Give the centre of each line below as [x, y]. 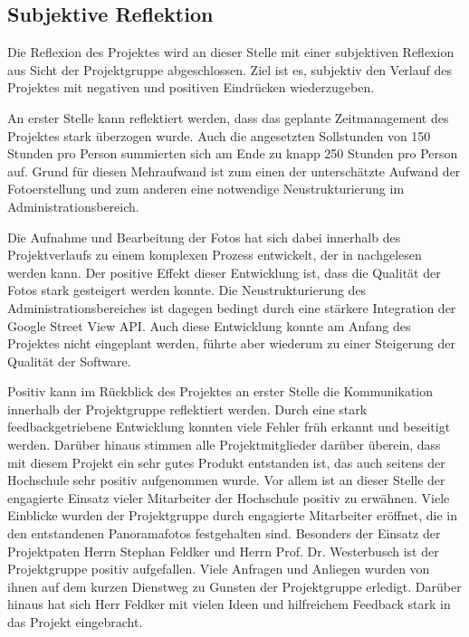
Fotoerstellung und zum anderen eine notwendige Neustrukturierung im [206, 189]
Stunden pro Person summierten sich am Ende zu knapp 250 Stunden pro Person [233, 153]
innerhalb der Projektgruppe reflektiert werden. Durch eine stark [187, 409]
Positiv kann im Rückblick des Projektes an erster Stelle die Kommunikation [220, 391]
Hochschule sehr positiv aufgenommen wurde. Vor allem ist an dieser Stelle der [226, 480]
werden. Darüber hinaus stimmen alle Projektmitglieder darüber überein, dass [224, 445]
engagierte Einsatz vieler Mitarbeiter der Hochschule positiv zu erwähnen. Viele [229, 497]
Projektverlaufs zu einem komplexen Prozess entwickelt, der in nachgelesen [215, 255]
